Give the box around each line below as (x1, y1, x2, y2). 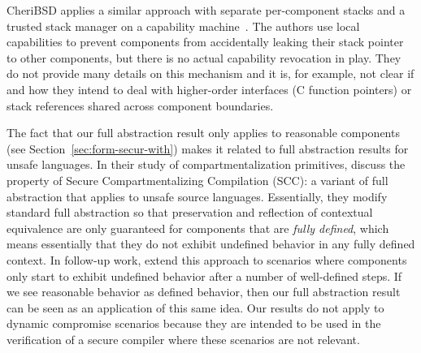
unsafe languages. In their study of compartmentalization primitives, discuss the (7, 156, 406, 173)
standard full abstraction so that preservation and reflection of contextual (7, 204, 373, 221)
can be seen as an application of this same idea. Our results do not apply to (7, 299, 384, 316)
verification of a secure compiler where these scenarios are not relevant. (7, 330, 360, 347)
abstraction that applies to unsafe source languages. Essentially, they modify (7, 187, 388, 204)
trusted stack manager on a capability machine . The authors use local (7, 17, 360, 34)
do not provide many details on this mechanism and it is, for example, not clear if (7, 65, 414, 82)
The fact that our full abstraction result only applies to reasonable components (7, 124, 400, 141)
